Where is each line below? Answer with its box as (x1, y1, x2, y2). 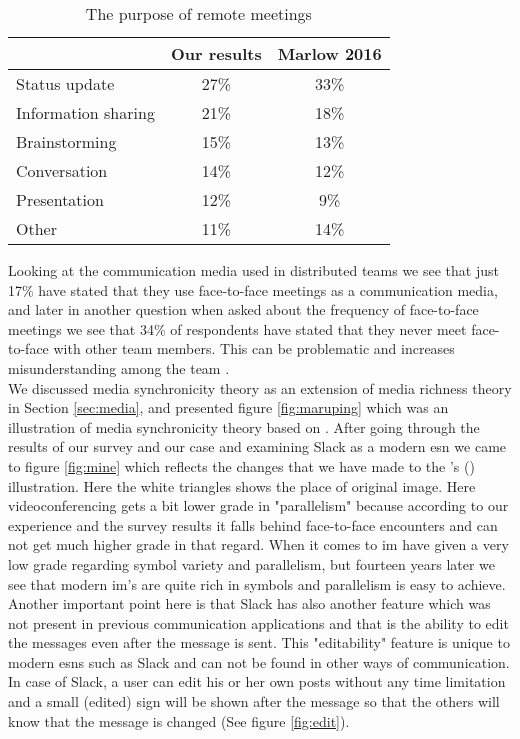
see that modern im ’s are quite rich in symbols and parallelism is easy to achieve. (8, 573, 506, 594)
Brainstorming (16, 130, 117, 153)
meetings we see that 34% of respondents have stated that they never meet (8, 318, 467, 339)
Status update (16, 72, 115, 95)
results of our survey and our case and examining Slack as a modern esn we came (8, 436, 507, 457)
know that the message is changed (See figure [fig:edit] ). (8, 710, 350, 731)
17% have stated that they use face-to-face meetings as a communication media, (8, 279, 498, 300)
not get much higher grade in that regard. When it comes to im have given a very (8, 534, 509, 555)
